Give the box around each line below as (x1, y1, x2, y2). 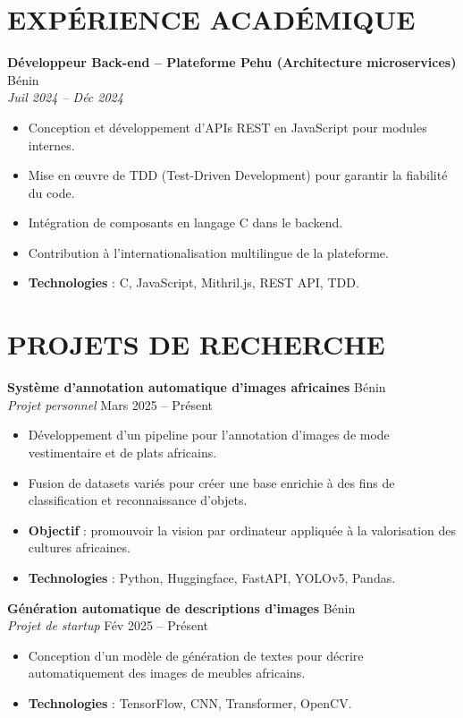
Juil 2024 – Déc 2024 (7, 88, 123, 107)
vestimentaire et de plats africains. (28, 442, 217, 461)
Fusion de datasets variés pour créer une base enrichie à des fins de (28, 473, 395, 491)
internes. (28, 135, 75, 154)
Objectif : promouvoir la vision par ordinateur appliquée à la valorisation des (28, 520, 457, 539)
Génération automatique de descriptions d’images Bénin (7, 598, 356, 617)
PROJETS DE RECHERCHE (7, 326, 385, 363)
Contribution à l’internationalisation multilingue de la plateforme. (28, 243, 389, 261)
